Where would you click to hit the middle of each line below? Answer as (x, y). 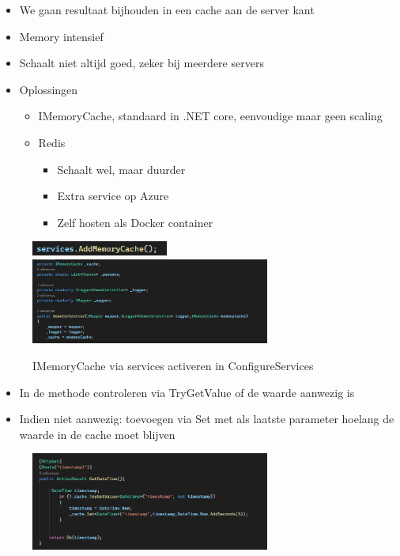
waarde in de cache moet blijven (97, 434)
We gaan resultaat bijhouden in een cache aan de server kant (167, 9)
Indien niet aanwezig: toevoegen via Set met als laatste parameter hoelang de (207, 419)
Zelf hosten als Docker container (135, 222)
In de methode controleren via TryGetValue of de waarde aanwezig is (187, 392)
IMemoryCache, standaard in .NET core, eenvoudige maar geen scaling (210, 116)
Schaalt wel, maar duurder (121, 169)
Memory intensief (61, 36)
